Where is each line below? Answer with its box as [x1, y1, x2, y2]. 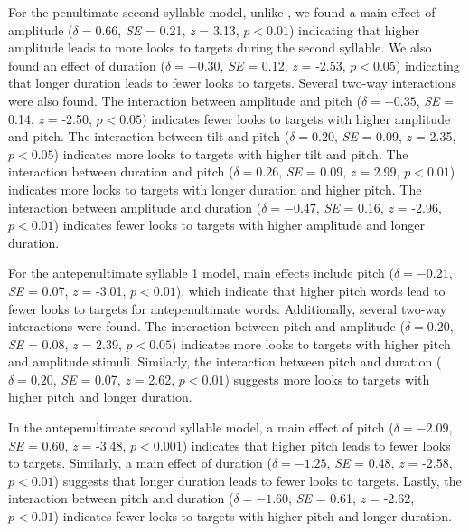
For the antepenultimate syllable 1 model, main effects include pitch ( [8, 263, 394, 282]
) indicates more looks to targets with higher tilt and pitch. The [53, 144, 408, 163]
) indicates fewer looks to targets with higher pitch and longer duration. [53, 507, 452, 526]
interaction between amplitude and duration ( [8, 197, 262, 216]
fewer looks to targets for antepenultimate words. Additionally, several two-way [8, 299, 447, 318]
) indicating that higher [288, 20, 419, 39]
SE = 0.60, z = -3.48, [8, 435, 127, 454]
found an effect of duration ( [8, 55, 165, 74]
